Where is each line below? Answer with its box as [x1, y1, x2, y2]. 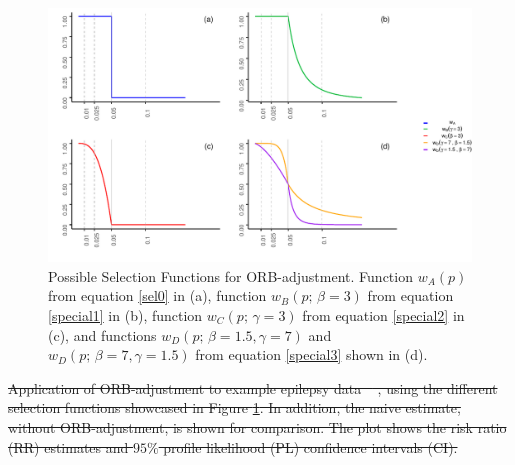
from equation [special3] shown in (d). [195, 344, 428, 365]
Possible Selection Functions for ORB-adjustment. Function [48, 265, 413, 286]
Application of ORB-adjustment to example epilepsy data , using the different [8, 377, 498, 398]
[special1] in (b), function [48, 305, 203, 326]
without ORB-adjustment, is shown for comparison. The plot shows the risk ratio [8, 416, 507, 437]
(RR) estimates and [8, 436, 129, 457]
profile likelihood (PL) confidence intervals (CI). [163, 436, 458, 457]
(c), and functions [48, 324, 157, 345]
